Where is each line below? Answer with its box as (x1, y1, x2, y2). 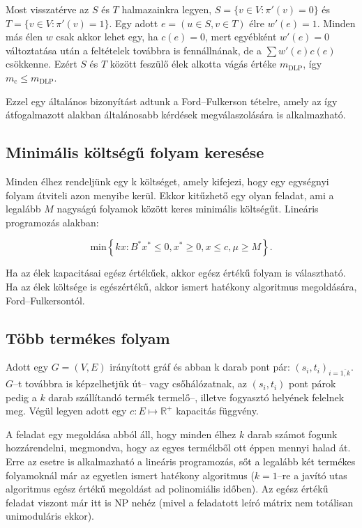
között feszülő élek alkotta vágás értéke (110, 56, 277, 71)
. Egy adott (109, 15, 158, 30)
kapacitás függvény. (176, 403, 259, 418)
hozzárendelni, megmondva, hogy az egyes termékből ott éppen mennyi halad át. (6, 440, 351, 455)
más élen (6, 29, 43, 44)
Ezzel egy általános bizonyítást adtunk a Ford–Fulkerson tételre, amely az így (6, 93, 338, 108)
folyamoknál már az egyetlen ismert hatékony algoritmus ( (6, 467, 255, 482)
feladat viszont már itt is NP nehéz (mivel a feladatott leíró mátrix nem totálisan (6, 495, 354, 509)
